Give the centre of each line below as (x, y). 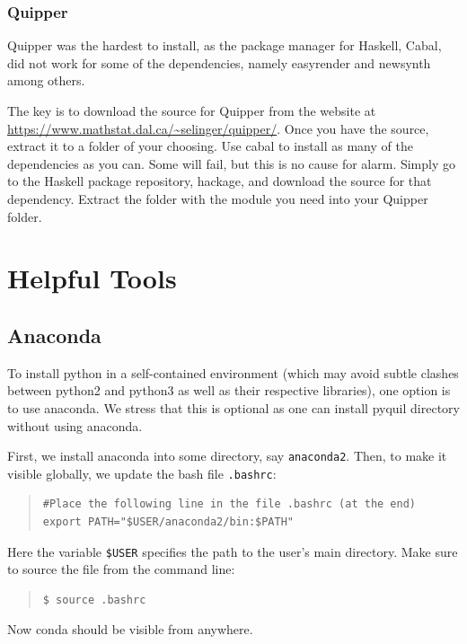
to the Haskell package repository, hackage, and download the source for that (220, 181)
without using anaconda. (75, 425)
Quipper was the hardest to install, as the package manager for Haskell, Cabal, (225, 45)
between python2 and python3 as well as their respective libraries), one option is (229, 390)
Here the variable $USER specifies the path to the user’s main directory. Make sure (233, 551)
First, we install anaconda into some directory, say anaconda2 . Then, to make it (227, 456)
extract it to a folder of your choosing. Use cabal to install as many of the (210, 146)
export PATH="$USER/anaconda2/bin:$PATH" (168, 522)
